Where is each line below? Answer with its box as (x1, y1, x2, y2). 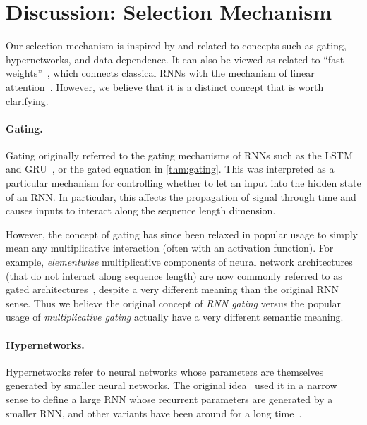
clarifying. (6, 93, 49, 108)
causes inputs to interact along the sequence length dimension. (6, 203, 276, 218)
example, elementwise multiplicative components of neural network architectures (6, 254, 353, 269)
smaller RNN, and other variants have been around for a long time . (6, 405, 302, 420)
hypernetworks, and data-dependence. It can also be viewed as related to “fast (6, 51, 344, 66)
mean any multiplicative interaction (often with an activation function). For (6, 240, 334, 255)
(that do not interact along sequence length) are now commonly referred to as (6, 268, 342, 283)
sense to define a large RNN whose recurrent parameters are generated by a (6, 392, 333, 406)
